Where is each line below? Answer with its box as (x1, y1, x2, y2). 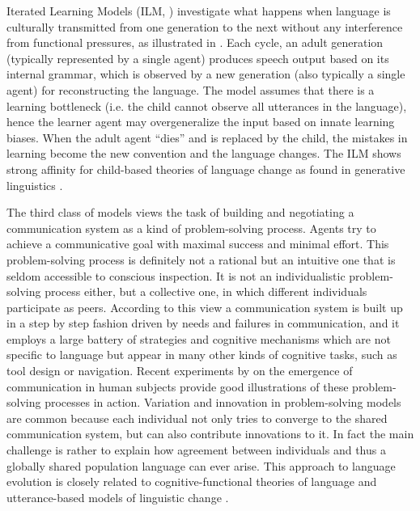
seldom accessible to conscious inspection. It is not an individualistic (6, 267, 346, 284)
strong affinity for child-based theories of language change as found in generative (6, 160, 405, 177)
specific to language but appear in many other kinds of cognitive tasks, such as (6, 346, 397, 363)
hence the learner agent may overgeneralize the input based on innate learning (6, 113, 395, 130)
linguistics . (6, 176, 63, 193)
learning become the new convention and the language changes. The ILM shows (6, 145, 401, 162)
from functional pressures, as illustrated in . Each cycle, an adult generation (6, 34, 384, 51)
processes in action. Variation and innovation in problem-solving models (45, 394, 401, 411)
